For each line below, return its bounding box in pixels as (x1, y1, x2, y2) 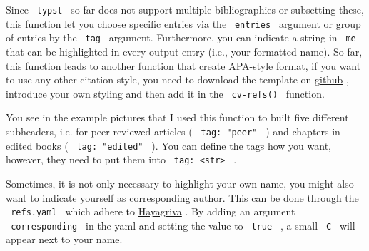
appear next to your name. (6, 232, 123, 247)
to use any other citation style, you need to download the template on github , (6, 72, 349, 87)
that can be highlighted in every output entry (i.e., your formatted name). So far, (6, 43, 363, 58)
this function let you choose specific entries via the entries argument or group (6, 16, 361, 31)
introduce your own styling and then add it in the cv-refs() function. (6, 86, 325, 101)
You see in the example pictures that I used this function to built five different (6, 110, 349, 125)
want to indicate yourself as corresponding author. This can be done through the (6, 190, 359, 205)
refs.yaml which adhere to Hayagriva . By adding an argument (11, 204, 295, 219)
